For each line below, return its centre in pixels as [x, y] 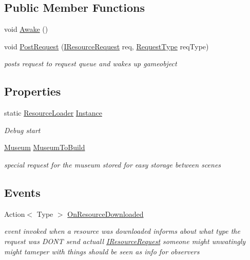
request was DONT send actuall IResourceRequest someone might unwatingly [125, 241]
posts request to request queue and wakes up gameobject [91, 63]
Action [15, 213]
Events [22, 192]
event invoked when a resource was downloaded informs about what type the [122, 231]
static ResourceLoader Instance [53, 113]
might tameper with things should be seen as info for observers [102, 251]
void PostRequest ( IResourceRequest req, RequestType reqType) [107, 46]
